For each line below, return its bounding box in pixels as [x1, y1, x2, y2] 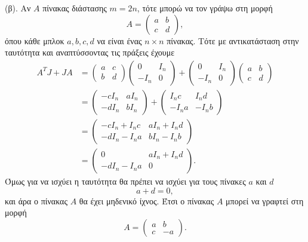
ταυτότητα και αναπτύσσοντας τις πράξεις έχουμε [5, 46, 175, 59]
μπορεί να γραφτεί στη [226, 194, 304, 207]
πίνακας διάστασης [42, 2, 107, 14]
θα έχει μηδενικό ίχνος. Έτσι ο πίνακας [79, 194, 214, 207]
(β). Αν [5, 2, 31, 14]
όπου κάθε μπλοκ [5, 34, 64, 47]
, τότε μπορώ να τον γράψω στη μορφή [137, 2, 273, 14]
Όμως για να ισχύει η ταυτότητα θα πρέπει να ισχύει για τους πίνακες [5, 174, 246, 187]
